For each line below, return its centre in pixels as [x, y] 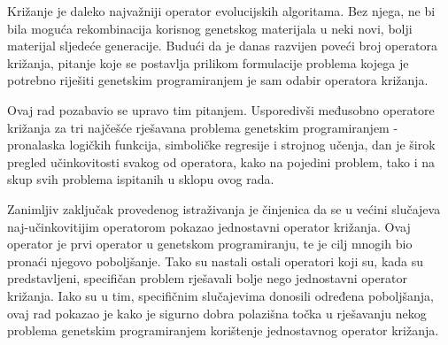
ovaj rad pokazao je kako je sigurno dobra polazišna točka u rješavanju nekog [217, 313]
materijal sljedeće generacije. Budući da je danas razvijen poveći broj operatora [222, 46]
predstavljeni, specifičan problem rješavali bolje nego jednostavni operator [208, 278]
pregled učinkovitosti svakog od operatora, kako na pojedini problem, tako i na [221, 161]
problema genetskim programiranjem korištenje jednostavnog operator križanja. [223, 330]
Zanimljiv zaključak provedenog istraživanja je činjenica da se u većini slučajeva [224, 208]
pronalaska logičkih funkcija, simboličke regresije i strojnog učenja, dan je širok [221, 145]
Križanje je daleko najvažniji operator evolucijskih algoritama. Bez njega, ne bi [221, 11]
